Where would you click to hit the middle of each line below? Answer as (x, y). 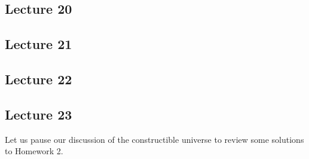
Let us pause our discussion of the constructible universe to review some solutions (154, 139)
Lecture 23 (39, 114)
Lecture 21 (39, 44)
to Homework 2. (34, 151)
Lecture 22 (39, 79)
